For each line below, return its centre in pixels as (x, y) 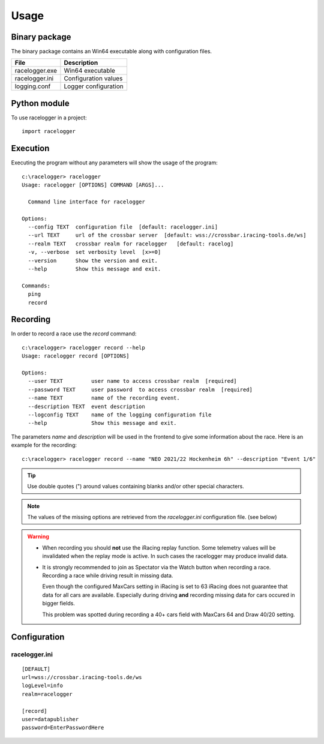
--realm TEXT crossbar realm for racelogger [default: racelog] (131, 244)
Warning (38, 536)
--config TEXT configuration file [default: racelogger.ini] (123, 227)
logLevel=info (42, 686)
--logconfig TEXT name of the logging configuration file (120, 415)
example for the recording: (44, 445)
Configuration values (93, 79)
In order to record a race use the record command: (74, 334)
